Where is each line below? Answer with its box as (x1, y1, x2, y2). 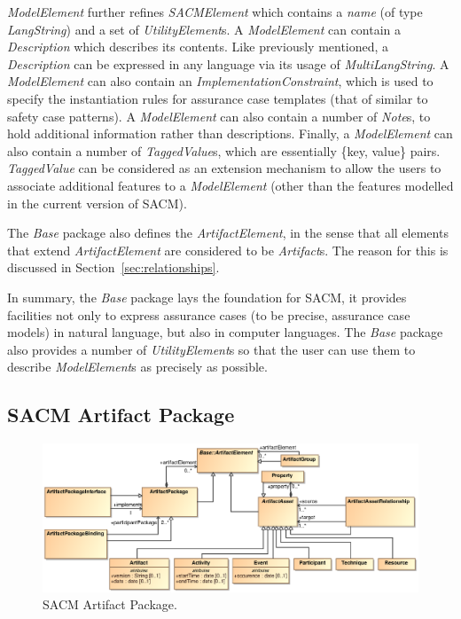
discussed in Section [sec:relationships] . (7, 258, 220, 277)
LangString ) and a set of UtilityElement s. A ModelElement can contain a (7, 20, 402, 38)
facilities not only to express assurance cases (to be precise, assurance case (7, 305, 410, 324)
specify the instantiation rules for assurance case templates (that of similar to (7, 89, 428, 107)
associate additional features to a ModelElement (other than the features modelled (7, 176, 454, 194)
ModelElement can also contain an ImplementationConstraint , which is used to (7, 72, 434, 90)
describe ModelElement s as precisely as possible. (7, 357, 268, 376)
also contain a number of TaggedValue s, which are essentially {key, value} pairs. (7, 141, 441, 160)
